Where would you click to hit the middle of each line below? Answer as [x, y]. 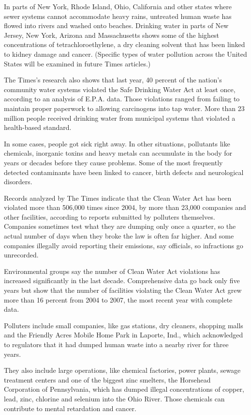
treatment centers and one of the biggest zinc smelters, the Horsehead [107, 379]
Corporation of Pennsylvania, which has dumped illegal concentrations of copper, [124, 389]
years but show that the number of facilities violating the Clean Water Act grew [123, 290]
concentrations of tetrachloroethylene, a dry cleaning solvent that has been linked [125, 44]
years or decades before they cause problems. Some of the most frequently [113, 162]
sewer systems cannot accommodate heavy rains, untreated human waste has [118, 16]
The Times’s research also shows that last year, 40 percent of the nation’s [113, 80]
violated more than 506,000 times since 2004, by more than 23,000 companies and [125, 207]
